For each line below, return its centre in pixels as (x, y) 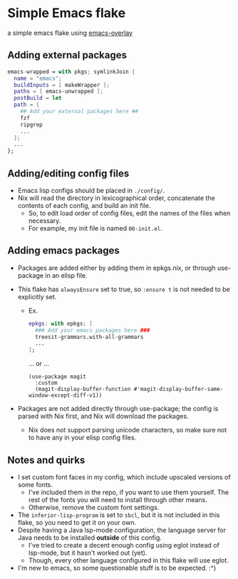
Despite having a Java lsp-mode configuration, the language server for (122, 530)
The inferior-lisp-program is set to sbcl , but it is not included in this (119, 515)
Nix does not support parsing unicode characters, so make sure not (128, 430)
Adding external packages (67, 55)
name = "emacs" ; (38, 78)
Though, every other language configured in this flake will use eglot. (129, 560)
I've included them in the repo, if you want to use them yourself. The (129, 492)
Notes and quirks (46, 460)
